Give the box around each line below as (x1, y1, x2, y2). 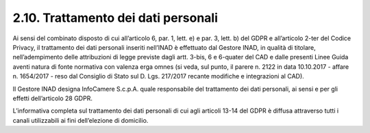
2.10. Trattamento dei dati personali (12, 10, 219, 25)
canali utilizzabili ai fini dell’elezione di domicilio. (12, 116, 149, 124)
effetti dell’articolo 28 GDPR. (12, 94, 92, 102)
